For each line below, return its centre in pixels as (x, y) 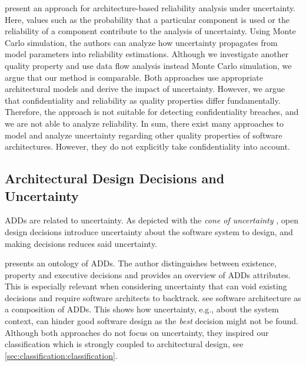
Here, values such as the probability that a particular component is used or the (147, 19)
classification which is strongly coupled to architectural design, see (124, 344)
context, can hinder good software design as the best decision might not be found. (152, 321)
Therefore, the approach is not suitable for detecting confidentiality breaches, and (152, 112)
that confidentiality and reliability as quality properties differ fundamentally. (143, 100)
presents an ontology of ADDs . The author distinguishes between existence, (141, 263)
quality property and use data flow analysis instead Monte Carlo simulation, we (148, 65)
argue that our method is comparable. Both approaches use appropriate (134, 77)
